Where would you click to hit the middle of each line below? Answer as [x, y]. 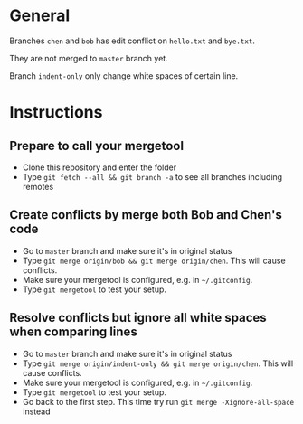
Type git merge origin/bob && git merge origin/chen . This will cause [154, 260]
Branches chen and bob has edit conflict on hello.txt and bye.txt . [133, 41]
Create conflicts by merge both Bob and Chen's [146, 215]
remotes [38, 186]
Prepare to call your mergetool [96, 146]
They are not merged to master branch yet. [89, 58]
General [40, 16]
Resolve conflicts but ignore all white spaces [138, 318]
